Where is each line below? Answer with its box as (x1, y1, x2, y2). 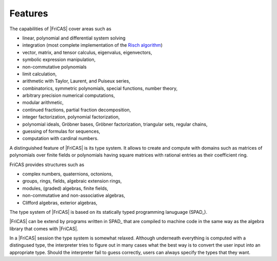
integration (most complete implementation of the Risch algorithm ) (22, 42, 163, 48)
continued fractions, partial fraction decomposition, (22, 107, 131, 113)
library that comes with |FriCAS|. (9, 226, 78, 232)
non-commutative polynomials (22, 64, 87, 70)
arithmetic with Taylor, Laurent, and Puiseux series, (22, 78, 130, 84)
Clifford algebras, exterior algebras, (22, 199, 97, 206)
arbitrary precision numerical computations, (22, 92, 115, 98)
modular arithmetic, (22, 99, 64, 106)
